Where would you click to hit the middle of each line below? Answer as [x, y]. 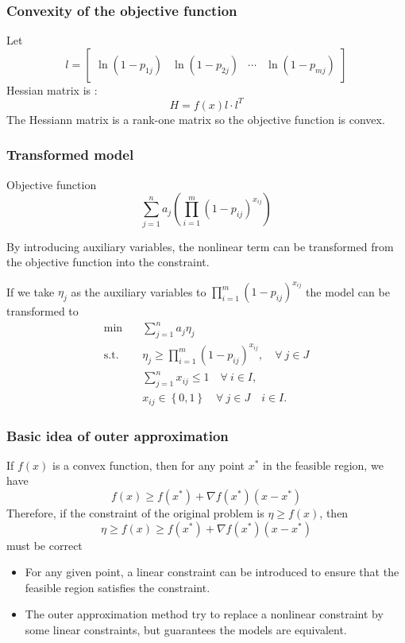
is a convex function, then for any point [149, 465]
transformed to [42, 311]
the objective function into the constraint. [108, 262]
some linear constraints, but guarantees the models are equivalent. [186, 629]
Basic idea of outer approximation [118, 435]
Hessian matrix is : [52, 89]
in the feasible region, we [323, 465]
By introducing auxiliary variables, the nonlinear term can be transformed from [200, 246]
